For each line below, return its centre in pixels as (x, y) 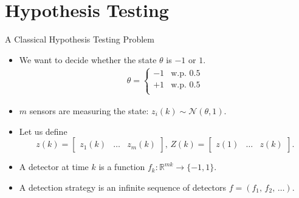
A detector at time (54, 167)
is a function (122, 167)
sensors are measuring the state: (89, 110)
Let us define (43, 131)
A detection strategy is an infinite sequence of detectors (123, 187)
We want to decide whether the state (88, 59)
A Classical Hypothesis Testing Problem (80, 39)
